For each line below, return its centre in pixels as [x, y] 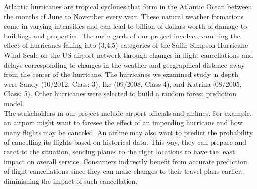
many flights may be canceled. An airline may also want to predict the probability [128, 132]
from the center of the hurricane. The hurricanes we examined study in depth [121, 74]
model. [14, 103]
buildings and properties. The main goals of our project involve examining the [122, 35]
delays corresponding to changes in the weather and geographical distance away [124, 64]
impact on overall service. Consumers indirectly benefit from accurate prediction [126, 161]
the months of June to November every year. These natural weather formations [124, 16]
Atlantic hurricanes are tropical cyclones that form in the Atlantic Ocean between [128, 6]
